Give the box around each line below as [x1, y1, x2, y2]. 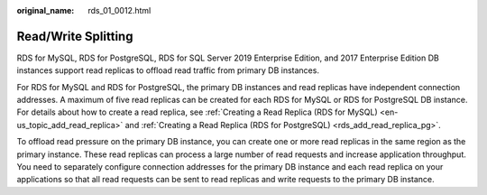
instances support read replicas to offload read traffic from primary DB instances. [16, 65, 320, 76]
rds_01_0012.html [87, 5, 152, 15]
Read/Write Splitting [16, 28, 133, 44]
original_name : [16, 5, 75, 15]
